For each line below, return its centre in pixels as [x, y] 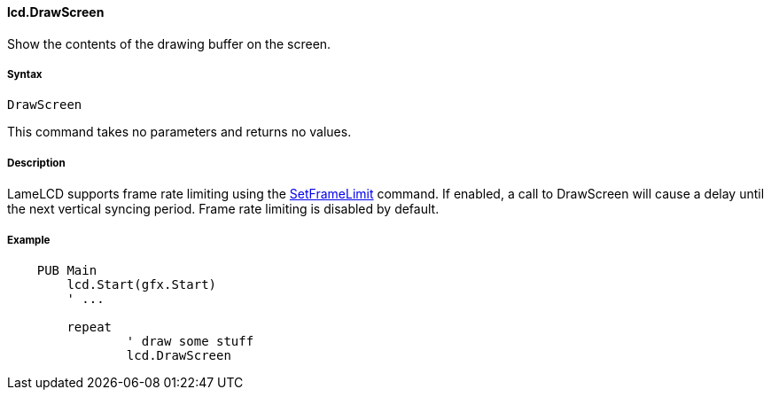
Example [29, 240]
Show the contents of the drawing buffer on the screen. [169, 43]
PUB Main [67, 270]
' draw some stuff [190, 341]
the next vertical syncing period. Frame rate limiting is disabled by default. [223, 209]
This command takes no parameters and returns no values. [179, 132]
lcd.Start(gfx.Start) [142, 284]
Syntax [25, 74]
